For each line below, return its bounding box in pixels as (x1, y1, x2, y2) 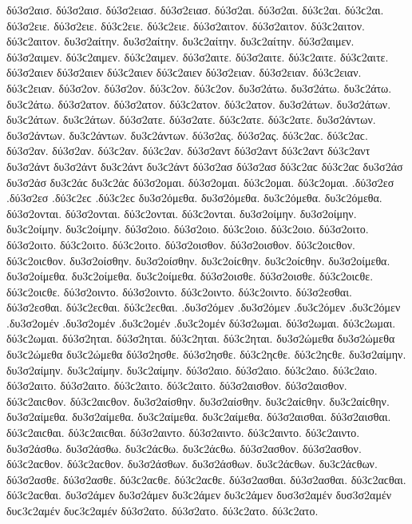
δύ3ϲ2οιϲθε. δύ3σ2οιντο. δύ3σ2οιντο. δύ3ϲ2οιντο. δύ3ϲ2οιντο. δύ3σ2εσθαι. (6, 283, 352, 300)
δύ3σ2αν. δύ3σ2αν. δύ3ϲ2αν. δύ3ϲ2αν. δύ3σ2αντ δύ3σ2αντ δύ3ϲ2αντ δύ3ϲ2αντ (6, 142, 370, 159)
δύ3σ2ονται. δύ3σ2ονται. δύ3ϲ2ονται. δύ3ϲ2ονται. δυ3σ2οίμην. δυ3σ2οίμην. (6, 204, 357, 221)
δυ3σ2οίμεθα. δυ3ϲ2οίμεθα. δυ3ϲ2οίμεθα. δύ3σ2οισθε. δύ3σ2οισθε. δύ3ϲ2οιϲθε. (6, 268, 374, 284)
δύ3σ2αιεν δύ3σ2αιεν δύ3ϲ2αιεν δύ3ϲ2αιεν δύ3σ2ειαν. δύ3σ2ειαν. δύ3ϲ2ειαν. (6, 64, 362, 81)
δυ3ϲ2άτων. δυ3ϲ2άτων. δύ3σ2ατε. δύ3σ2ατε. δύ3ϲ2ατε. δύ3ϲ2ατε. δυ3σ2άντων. (6, 111, 376, 128)
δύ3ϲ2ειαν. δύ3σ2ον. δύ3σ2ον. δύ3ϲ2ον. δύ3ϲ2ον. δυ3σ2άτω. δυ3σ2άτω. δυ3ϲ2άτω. (6, 79, 392, 96)
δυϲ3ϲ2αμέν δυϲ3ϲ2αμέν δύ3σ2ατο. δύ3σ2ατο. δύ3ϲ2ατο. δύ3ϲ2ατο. (6, 502, 319, 518)
